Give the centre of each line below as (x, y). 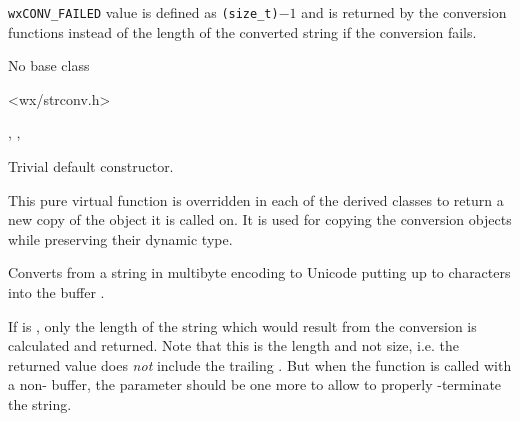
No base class (49, 65)
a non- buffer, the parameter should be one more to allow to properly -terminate (255, 384)
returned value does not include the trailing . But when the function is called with (260, 364)
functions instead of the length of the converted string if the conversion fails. (242, 31)
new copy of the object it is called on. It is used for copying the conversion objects (260, 219)
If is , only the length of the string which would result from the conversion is (242, 325)
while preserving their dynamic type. (120, 238)
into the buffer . (56, 292)
